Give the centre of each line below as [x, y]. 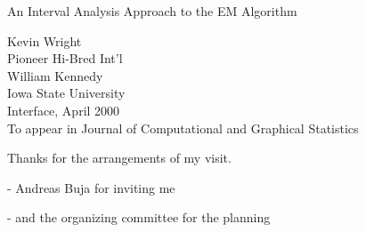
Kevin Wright [45, 40]
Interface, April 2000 [64, 110]
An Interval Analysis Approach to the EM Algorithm [152, 11]
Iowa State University [66, 93]
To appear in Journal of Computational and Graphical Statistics [183, 128]
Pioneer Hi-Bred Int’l [65, 58]
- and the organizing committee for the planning [139, 217]
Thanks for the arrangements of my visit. [119, 158]
